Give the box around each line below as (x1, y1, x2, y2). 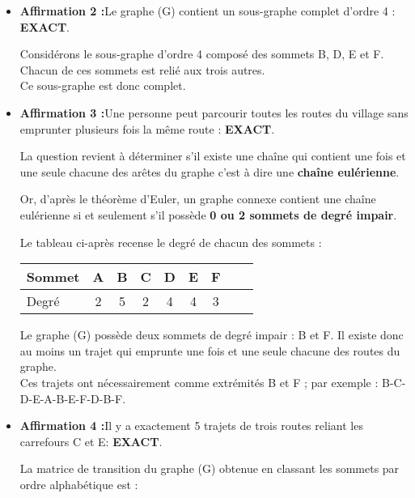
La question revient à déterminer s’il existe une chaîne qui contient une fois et (19, 147, 406, 164)
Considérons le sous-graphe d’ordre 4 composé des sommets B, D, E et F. (19, 45, 384, 62)
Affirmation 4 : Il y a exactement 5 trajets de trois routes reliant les (19, 417, 363, 434)
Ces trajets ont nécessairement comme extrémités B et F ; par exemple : (19, 373, 379, 390)
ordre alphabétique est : (19, 475, 138, 492)
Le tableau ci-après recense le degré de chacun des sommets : (19, 233, 322, 250)
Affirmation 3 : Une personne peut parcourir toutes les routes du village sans (19, 104, 409, 121)
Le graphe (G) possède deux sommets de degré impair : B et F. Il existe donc (19, 326, 404, 343)
